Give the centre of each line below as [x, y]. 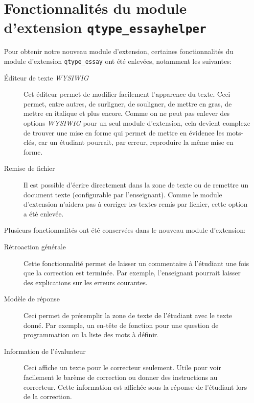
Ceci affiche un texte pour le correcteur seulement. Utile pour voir [122, 367]
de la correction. [48, 396]
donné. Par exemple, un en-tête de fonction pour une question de [121, 325]
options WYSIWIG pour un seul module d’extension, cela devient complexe [137, 123]
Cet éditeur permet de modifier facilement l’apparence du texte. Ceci [127, 94]
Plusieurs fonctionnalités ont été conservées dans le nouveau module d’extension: [125, 230]
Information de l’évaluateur [45, 351]
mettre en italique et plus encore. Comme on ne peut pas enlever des [127, 113]
